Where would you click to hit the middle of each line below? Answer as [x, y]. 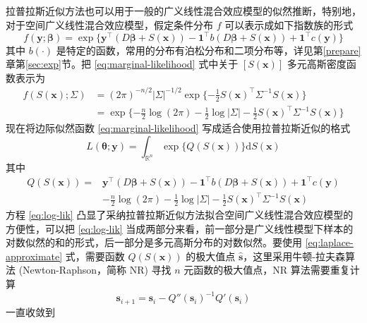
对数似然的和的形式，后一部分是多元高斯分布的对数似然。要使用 [154, 242]
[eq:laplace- [329, 242]
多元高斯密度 [317, 64]
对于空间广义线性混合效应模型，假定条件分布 [109, 24]
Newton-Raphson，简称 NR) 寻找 [97, 270]
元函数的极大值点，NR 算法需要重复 [267, 270]
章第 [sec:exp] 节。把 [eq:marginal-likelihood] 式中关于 [122, 64]
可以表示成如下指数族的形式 [289, 24]
